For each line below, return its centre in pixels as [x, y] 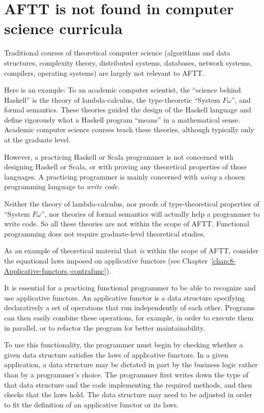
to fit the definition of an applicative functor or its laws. [91, 404]
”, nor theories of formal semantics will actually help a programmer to [151, 213]
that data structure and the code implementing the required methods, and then [128, 384]
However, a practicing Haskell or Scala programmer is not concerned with [119, 156]
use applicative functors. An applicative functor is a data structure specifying [125, 297]
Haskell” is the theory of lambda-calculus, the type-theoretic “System [112, 99]
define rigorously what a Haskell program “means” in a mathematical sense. [122, 119]
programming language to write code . [62, 186]
